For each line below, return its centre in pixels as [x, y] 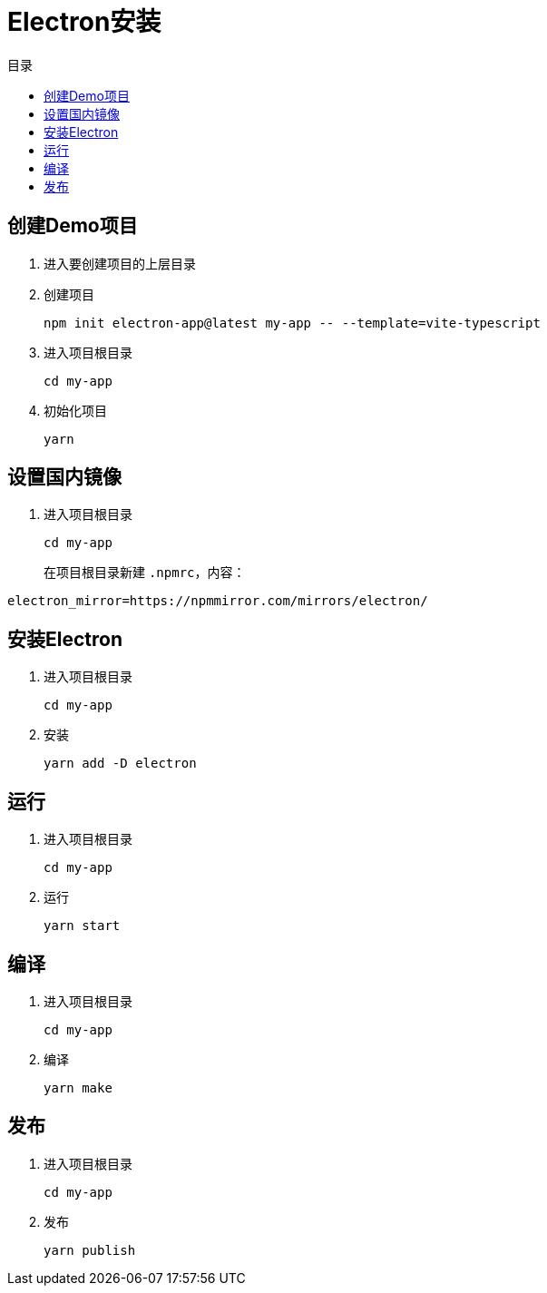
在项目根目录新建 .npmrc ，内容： [145, 573]
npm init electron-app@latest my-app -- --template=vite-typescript [292, 323]
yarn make [78, 1087]
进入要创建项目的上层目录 [120, 263]
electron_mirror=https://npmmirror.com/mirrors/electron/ [218, 601]
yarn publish [90, 1250]
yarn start [82, 926]
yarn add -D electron [120, 764]
